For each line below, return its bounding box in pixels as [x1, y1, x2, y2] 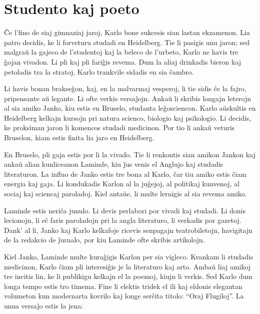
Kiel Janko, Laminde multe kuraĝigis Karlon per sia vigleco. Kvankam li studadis [4, 251, 253, 261]
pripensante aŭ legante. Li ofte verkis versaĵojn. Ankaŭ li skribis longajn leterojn [4, 93, 251, 103]
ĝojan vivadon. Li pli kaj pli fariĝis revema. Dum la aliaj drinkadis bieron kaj [4, 56, 241, 67]
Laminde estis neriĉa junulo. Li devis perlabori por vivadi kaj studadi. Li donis [4, 205, 246, 215]
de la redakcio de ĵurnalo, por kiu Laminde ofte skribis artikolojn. [4, 234, 205, 245]
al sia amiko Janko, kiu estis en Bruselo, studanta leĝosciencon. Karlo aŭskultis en [4, 103, 256, 113]
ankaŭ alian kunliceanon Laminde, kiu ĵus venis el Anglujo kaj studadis [4, 159, 223, 169]
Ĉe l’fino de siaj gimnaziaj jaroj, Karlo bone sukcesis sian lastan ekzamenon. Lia [4, 27, 250, 38]
